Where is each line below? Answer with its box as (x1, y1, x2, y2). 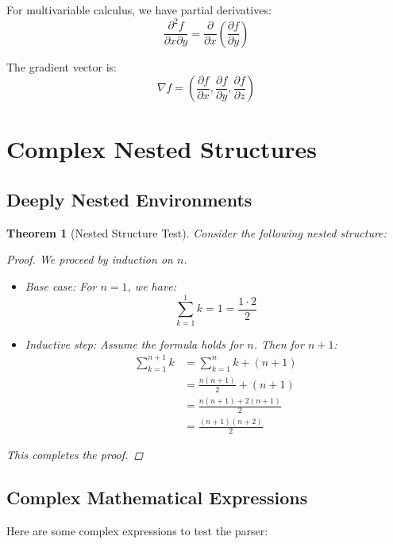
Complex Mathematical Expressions (6, 485, 308, 510)
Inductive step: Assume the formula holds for (25, 335, 244, 352)
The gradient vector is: (6, 58, 117, 75)
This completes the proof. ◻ (6, 446, 144, 463)
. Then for (253, 335, 304, 352)
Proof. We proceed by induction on (6, 251, 173, 268)
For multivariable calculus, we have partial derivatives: (6, 2, 272, 17)
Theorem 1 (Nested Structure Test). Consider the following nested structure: (6, 224, 387, 241)
